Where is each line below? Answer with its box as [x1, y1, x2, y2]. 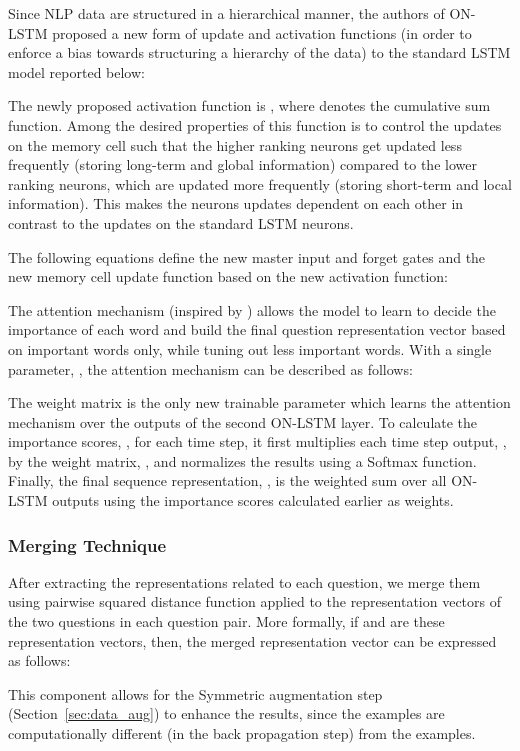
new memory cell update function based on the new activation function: [8, 266, 448, 287]
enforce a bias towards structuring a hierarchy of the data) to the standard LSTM [8, 42, 511, 63]
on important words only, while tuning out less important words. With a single [8, 338, 492, 359]
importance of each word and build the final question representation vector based [8, 319, 506, 340]
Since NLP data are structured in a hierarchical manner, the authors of [8, 3, 445, 23]
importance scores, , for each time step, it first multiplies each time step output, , [8, 431, 507, 452]
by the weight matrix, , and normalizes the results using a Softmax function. [8, 450, 477, 471]
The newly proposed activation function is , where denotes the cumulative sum [8, 95, 491, 116]
